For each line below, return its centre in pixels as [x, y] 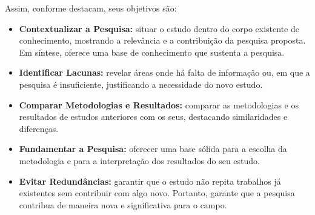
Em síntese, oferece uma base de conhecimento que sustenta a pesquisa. [152, 52]
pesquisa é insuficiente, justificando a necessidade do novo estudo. [141, 84]
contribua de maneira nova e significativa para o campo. [123, 204]
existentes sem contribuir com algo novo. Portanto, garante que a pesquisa [157, 193]
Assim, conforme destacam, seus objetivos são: [91, 8]
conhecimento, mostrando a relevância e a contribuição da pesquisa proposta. [162, 40]
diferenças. [39, 128]
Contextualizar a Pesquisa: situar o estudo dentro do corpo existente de [159, 28]
